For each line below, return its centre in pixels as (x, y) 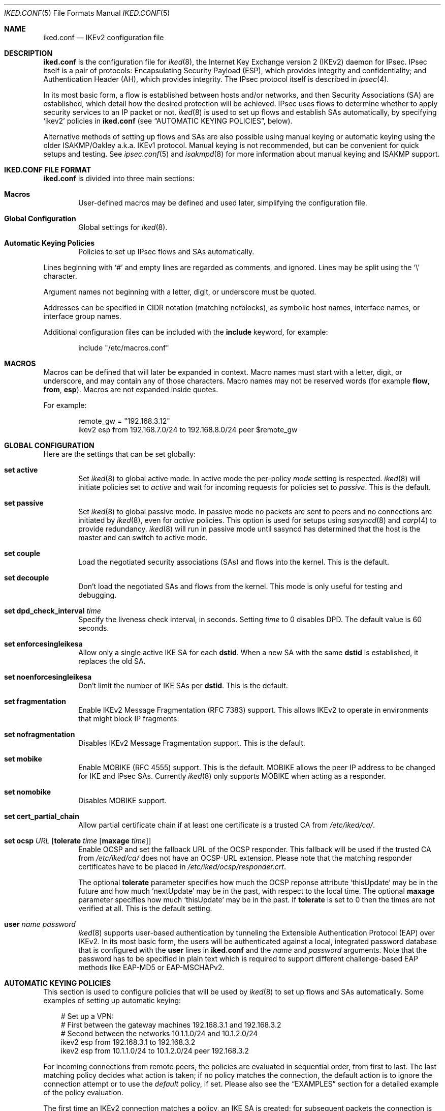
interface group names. (82, 316)
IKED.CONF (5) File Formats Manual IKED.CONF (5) (87, 13)
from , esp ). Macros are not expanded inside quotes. (131, 389)
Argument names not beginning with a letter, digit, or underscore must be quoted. (180, 292)
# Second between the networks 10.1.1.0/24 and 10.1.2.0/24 (159, 1033)
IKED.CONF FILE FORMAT (48, 170)
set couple (22, 553)
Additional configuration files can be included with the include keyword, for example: (186, 332)
